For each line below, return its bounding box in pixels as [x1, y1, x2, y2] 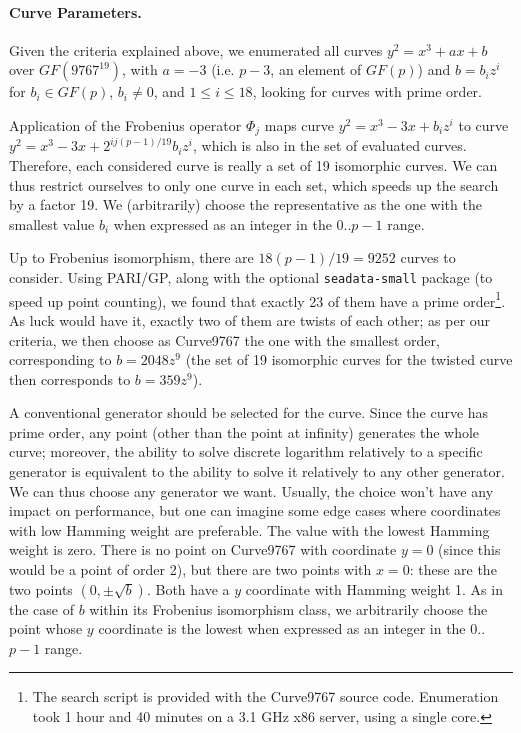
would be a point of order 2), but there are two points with [9, 559, 372, 580]
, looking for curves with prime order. [252, 81, 482, 102]
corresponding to [9, 349, 112, 370]
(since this [438, 539, 501, 560]
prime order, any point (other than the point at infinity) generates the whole [9, 421, 480, 442]
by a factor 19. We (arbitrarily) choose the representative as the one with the [9, 194, 482, 215]
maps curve [264, 114, 335, 135]
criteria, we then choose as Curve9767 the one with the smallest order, [9, 329, 440, 350]
